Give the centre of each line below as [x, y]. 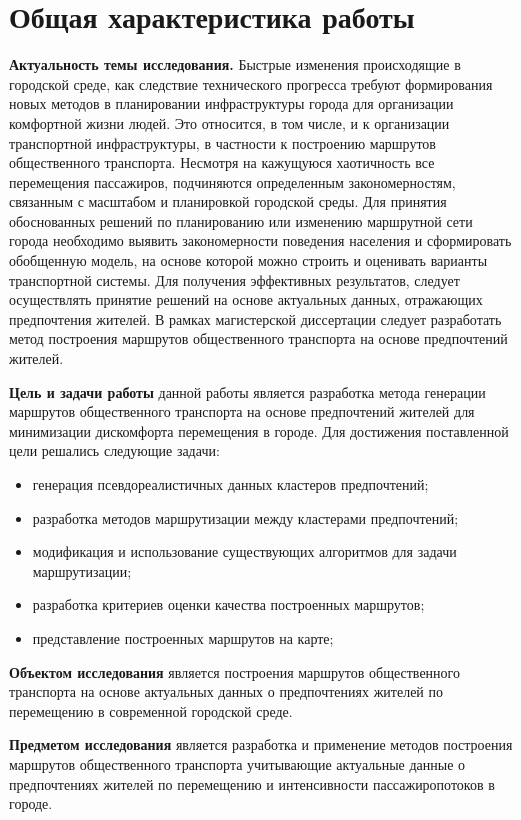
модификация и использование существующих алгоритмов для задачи [244, 551]
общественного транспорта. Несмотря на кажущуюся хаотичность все [222, 162]
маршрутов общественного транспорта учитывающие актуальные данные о [237, 763]
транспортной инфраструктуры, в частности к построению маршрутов [222, 142]
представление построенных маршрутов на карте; [183, 637]
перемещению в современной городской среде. [151, 710]
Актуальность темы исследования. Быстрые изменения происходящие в [235, 64]
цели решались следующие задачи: [114, 450]
